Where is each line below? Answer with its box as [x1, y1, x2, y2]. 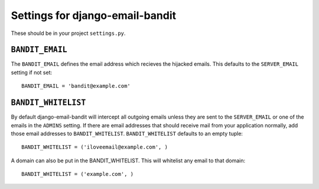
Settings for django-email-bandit [11, 9, 177, 22]
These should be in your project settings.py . [11, 30, 126, 37]
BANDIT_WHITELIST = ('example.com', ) [21, 171, 134, 178]
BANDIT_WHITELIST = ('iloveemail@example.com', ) [21, 144, 168, 150]
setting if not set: [11, 69, 53, 76]
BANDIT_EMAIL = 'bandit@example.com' [21, 83, 131, 89]
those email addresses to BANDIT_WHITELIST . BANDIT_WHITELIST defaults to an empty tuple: [11, 130, 243, 137]
